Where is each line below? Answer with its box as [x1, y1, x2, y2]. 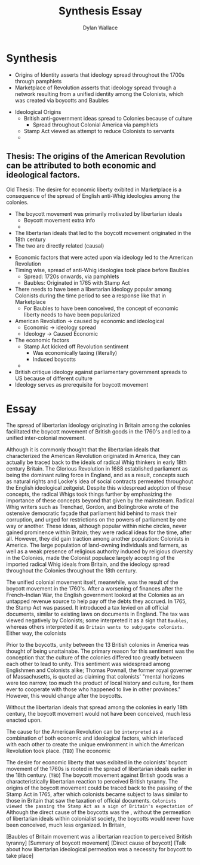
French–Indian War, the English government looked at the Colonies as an [6, 592, 184, 599]
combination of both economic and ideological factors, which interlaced [6, 734, 183, 742]
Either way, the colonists [6, 629, 67, 637]
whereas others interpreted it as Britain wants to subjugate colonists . [6, 623, 184, 631]
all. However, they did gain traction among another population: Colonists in [6, 535, 190, 542]
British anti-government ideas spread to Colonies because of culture [23, 114, 193, 122]
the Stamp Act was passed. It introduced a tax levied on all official [6, 604, 169, 611]
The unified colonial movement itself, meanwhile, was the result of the [6, 578, 179, 586]
